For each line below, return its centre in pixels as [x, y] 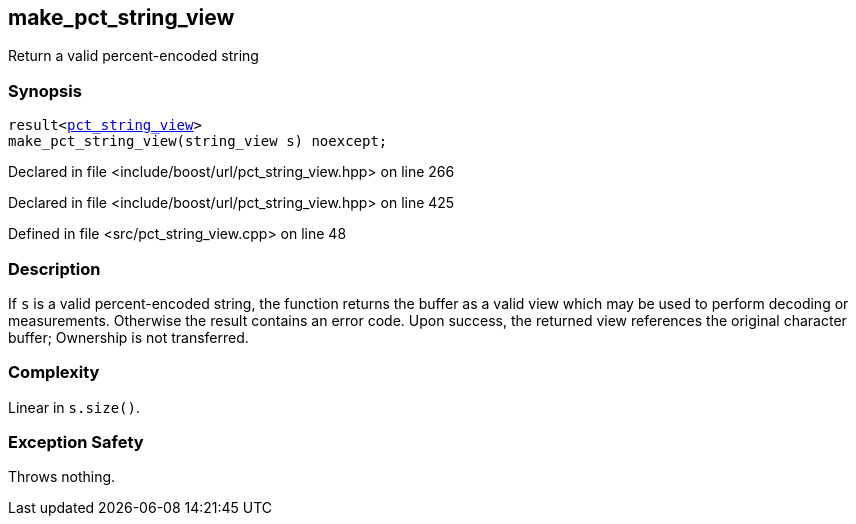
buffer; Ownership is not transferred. [128, 337]
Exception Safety [76, 442]
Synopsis [45, 90]
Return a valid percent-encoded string [133, 56]
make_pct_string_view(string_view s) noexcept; [198, 141]
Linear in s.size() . [74, 407]
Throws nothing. [62, 477]
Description [54, 268]
